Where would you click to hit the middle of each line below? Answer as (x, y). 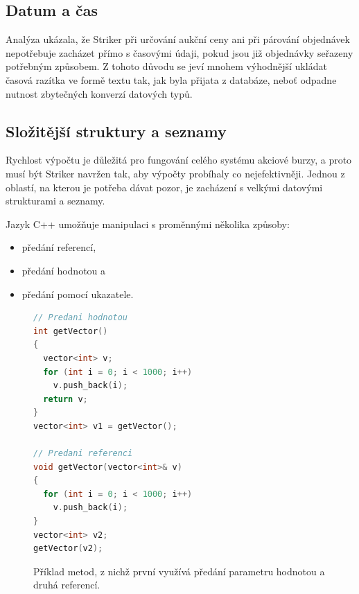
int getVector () (71, 331)
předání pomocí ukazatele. (78, 294)
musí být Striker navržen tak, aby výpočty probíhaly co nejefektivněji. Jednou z (175, 173)
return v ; (65, 399)
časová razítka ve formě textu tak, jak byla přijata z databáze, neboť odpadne (171, 79)
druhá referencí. (67, 585)
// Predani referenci (83, 454)
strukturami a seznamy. (55, 201)
